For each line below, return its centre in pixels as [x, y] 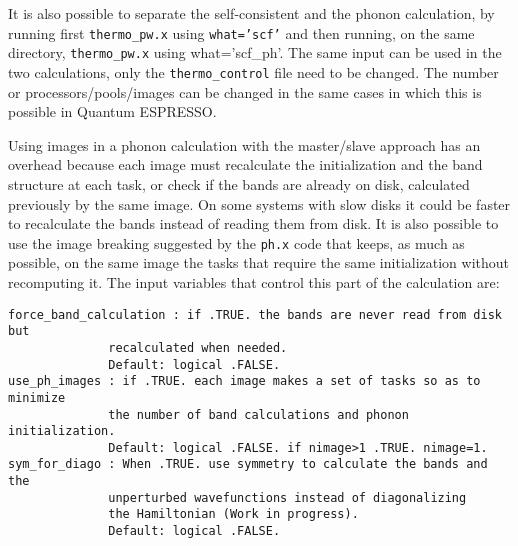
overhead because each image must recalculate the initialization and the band [245, 164]
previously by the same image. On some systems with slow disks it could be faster [259, 203]
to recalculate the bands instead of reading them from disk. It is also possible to [253, 223]
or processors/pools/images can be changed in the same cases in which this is [245, 91]
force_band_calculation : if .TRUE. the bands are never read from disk [255, 314]
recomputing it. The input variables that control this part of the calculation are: [254, 281]
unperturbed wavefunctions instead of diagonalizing [287, 497]
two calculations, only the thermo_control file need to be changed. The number [253, 71]
